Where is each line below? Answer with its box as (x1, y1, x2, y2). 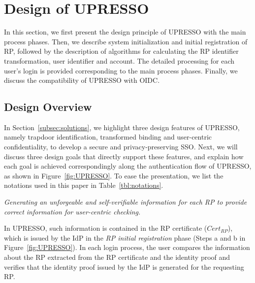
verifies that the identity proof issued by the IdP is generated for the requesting (4, 261, 244, 272)
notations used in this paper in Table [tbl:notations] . (4, 180, 163, 190)
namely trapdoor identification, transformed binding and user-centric (4, 132, 212, 142)
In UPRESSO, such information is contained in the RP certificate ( (4, 223, 207, 233)
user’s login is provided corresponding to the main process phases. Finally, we (4, 65, 238, 75)
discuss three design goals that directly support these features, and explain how (4, 151, 244, 161)
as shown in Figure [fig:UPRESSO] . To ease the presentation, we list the (4, 170, 223, 180)
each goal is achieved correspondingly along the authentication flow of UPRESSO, (4, 161, 252, 171)
